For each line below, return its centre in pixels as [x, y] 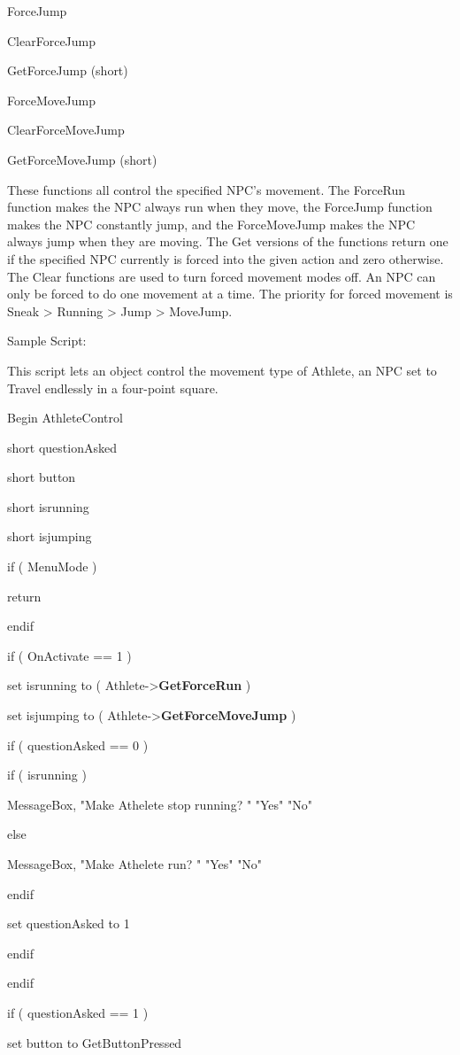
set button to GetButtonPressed [95, 1042]
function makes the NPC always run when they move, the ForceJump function [220, 207]
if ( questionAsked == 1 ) [78, 1012]
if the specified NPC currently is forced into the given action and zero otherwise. [226, 258]
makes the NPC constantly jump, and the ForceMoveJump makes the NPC [211, 224]
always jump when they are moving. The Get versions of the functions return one [228, 241]
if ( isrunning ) [47, 775]
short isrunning [48, 506]
